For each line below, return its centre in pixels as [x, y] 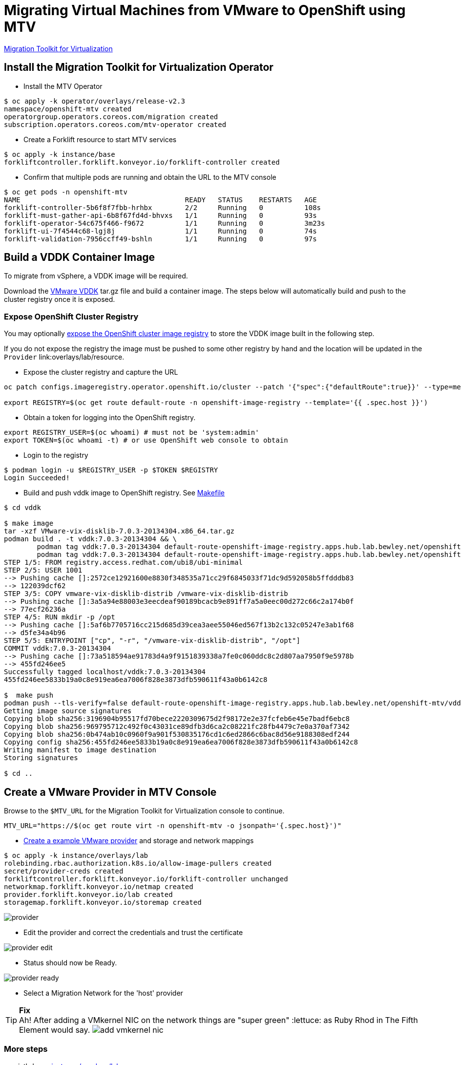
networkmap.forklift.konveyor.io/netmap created [99, 887]
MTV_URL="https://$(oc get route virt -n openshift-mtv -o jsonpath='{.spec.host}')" [173, 826]
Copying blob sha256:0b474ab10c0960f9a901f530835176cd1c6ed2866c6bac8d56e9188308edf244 [177, 735]
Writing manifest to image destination [80, 750]
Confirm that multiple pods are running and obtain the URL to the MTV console [150, 177]
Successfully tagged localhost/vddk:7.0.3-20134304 [105, 672]
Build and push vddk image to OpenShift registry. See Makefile [124, 493]
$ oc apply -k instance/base [60, 154]
